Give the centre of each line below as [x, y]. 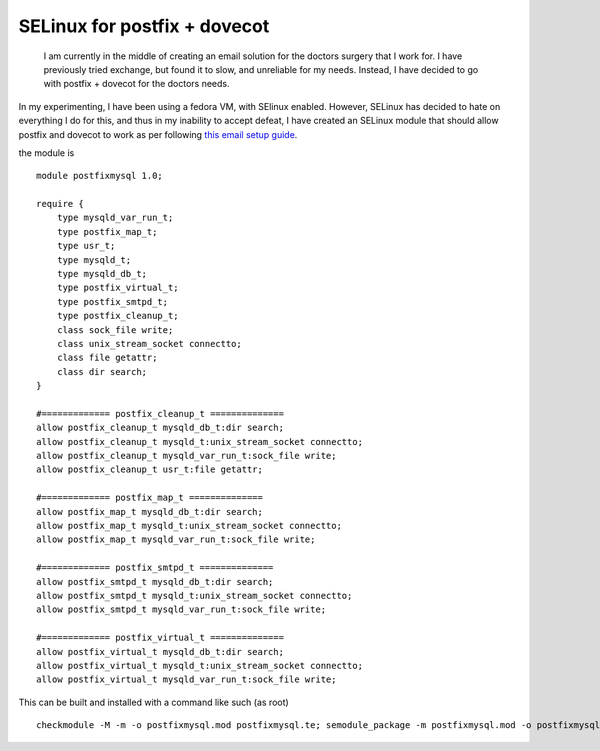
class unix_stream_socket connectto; [149, 343]
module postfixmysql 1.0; [100, 176]
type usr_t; [86, 246]
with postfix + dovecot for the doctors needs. [136, 84]
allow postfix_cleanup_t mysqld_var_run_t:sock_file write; [186, 456]
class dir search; [102, 371]
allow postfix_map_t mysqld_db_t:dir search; [150, 511]
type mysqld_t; [94, 259]
